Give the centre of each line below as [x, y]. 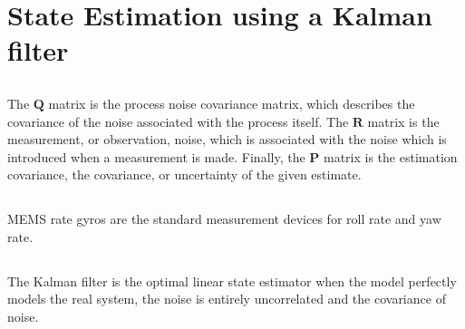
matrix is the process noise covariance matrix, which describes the [232, 103]
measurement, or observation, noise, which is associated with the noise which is [227, 139]
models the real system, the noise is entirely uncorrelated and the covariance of [227, 299]
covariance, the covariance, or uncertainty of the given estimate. [184, 174]
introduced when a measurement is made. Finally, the [156, 156]
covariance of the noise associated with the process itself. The [178, 121]
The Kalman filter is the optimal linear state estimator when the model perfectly [232, 281]
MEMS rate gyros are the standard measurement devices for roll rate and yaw [224, 219]
